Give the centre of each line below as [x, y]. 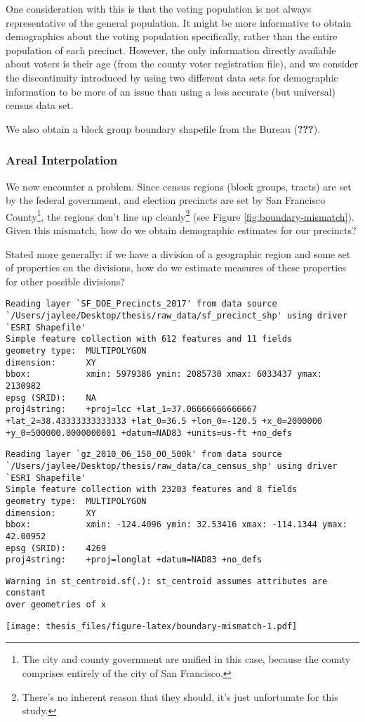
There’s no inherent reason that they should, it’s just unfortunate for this [180, 696]
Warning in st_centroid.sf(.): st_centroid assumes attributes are [167, 581]
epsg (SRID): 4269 [56, 548]
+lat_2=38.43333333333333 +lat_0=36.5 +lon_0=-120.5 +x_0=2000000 [164, 421]
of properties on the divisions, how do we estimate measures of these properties [176, 267]
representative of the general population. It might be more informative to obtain [179, 22]
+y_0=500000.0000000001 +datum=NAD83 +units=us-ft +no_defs [149, 433]
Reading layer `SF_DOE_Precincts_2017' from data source [141, 304]
